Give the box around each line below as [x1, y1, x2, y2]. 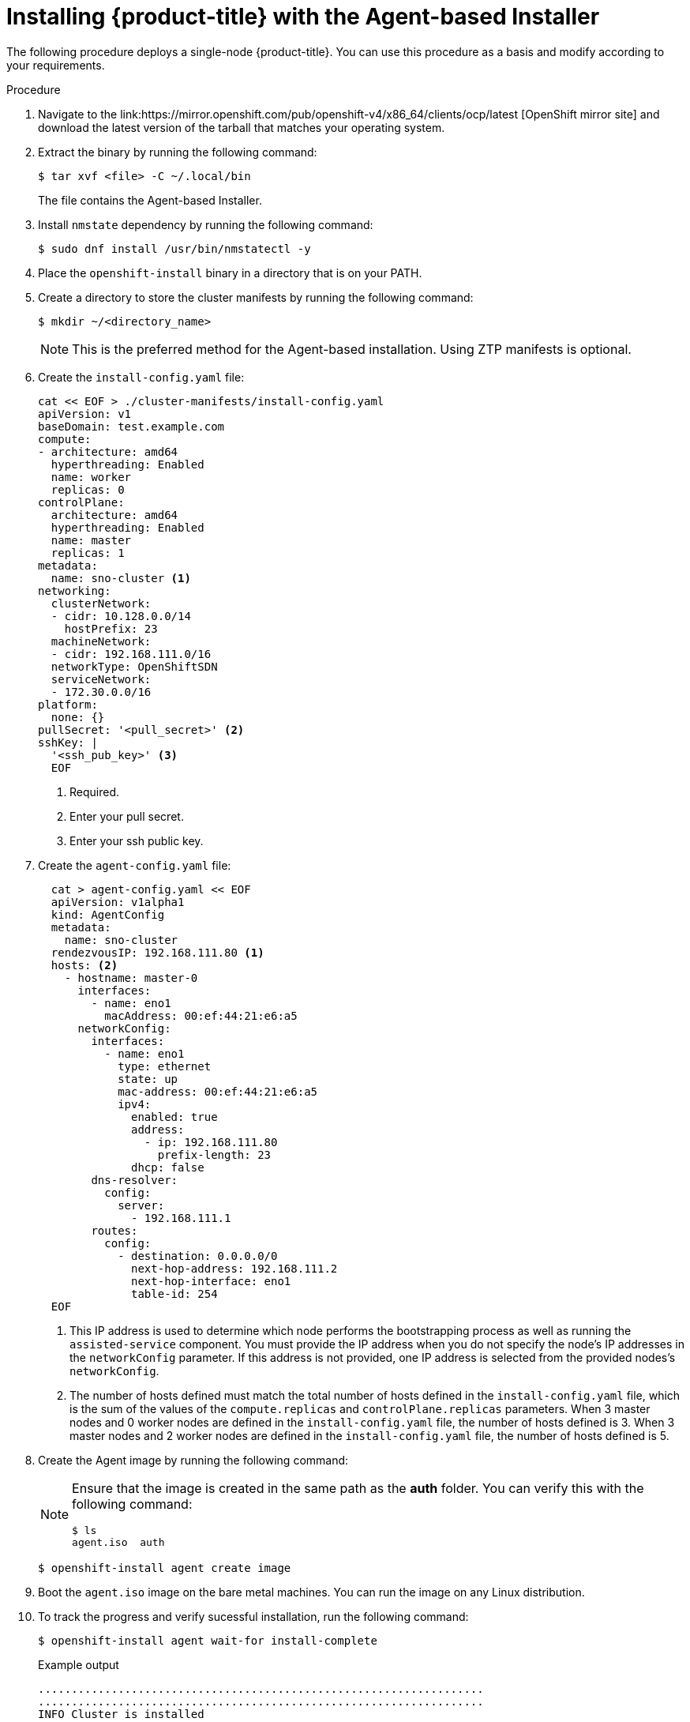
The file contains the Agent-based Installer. [38, 193, 262, 207]
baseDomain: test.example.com [38, 419, 225, 433]
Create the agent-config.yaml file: [38, 858, 231, 872]
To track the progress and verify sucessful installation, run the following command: [38, 1609, 469, 1623]
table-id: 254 [131, 1287, 218, 1300]
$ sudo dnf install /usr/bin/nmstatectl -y [38, 242, 311, 255]
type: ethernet [118, 1059, 212, 1073]
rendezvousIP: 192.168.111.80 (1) [51, 946, 264, 959]
